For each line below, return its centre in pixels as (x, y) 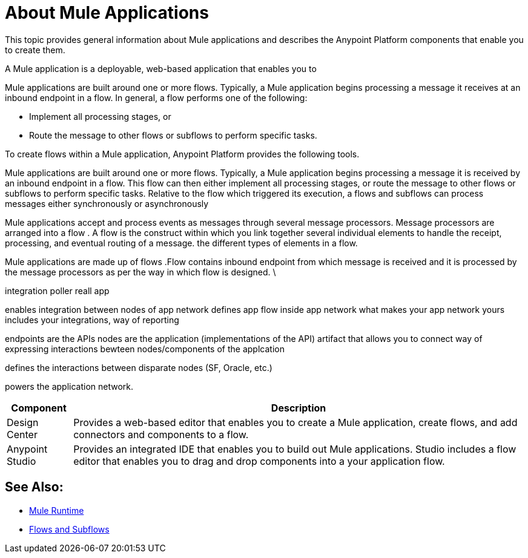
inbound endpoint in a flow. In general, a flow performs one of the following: (156, 97)
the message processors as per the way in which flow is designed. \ (140, 272)
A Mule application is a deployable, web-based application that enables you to (161, 68)
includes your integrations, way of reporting (92, 320)
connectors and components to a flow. (161, 434)
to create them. (35, 50)
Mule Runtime (57, 510)
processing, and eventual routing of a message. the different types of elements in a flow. (181, 243)
